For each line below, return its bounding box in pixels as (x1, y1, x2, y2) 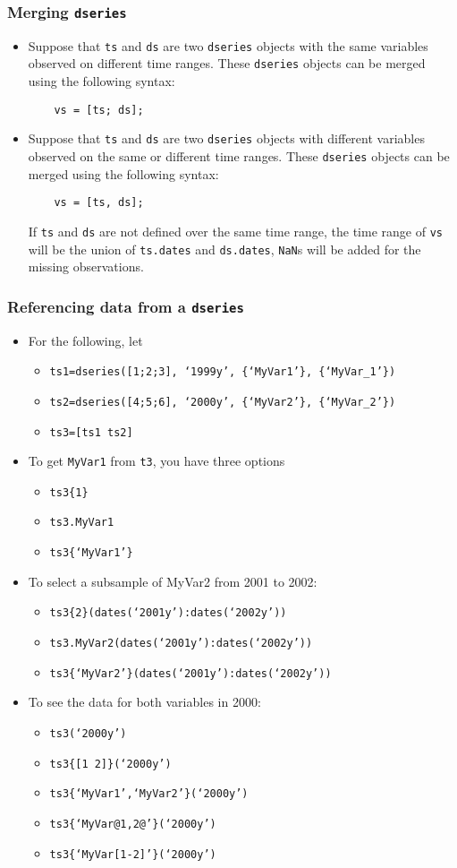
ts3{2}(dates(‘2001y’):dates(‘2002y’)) (49, 606, 287, 620)
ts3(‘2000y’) (49, 726, 127, 740)
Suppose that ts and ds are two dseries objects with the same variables (28, 36, 428, 55)
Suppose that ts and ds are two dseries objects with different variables (28, 129, 425, 148)
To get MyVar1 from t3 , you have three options (28, 451, 285, 470)
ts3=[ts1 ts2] (49, 425, 133, 439)
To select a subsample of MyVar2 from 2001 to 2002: (28, 572, 317, 590)
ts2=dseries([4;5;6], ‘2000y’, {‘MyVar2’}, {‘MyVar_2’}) (49, 395, 396, 408)
